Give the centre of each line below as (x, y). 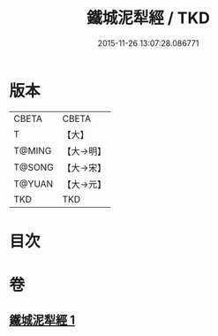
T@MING (33, 150)
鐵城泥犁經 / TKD (148, 18)
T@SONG (34, 167)
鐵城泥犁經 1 (42, 321)
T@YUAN (34, 184)
